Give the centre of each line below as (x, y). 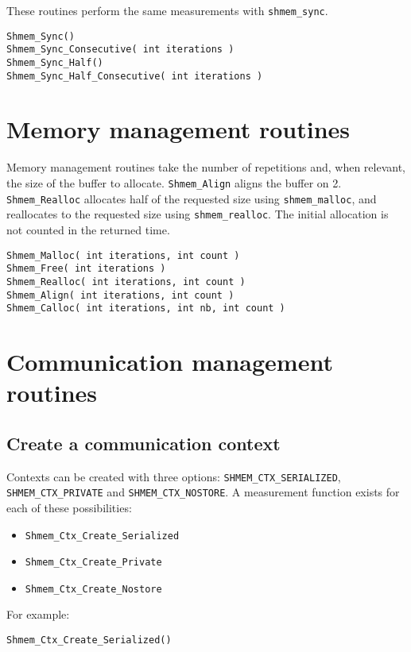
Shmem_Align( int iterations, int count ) (120, 295)
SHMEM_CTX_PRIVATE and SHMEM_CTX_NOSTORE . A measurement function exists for (203, 492)
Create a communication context (143, 443)
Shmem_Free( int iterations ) (86, 269)
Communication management (170, 362)
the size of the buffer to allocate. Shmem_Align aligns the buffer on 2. (174, 183)
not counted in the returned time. (88, 229)
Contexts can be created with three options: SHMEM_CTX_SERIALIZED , (174, 476)
